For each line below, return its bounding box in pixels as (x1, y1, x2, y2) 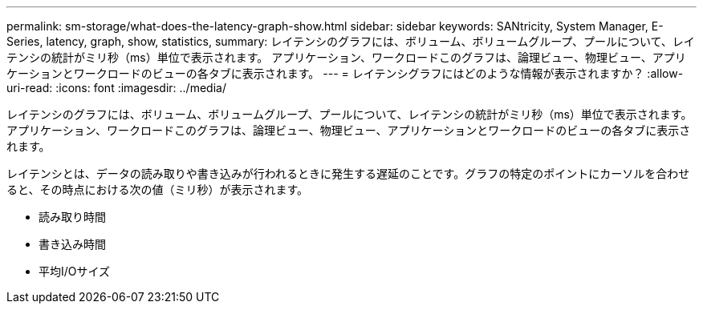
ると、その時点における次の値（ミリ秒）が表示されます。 (6, 183, 309, 196)
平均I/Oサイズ (39, 264, 111, 278)
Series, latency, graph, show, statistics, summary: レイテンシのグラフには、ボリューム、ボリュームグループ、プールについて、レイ (6, 34, 695, 48)
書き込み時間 (39, 237, 106, 251)
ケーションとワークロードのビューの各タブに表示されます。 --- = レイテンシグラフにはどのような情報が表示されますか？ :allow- (6, 66, 684, 80)
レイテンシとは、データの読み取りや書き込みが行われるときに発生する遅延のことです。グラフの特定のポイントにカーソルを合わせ (6, 167, 690, 180)
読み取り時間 (39, 210, 106, 223)
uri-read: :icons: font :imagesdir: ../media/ (6, 81, 226, 95)
